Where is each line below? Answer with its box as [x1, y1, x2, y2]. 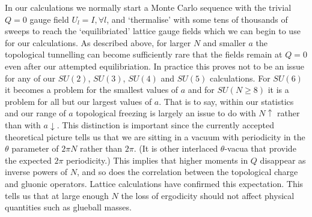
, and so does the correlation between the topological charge [76, 165, 298, 178]
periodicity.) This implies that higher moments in [66, 153, 248, 166]
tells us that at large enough [5, 189, 109, 201]
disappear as [260, 153, 306, 166]
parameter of [11, 142, 59, 155]
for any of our [5, 71, 56, 84]
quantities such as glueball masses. [5, 201, 132, 213]
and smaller [203, 36, 246, 49]
